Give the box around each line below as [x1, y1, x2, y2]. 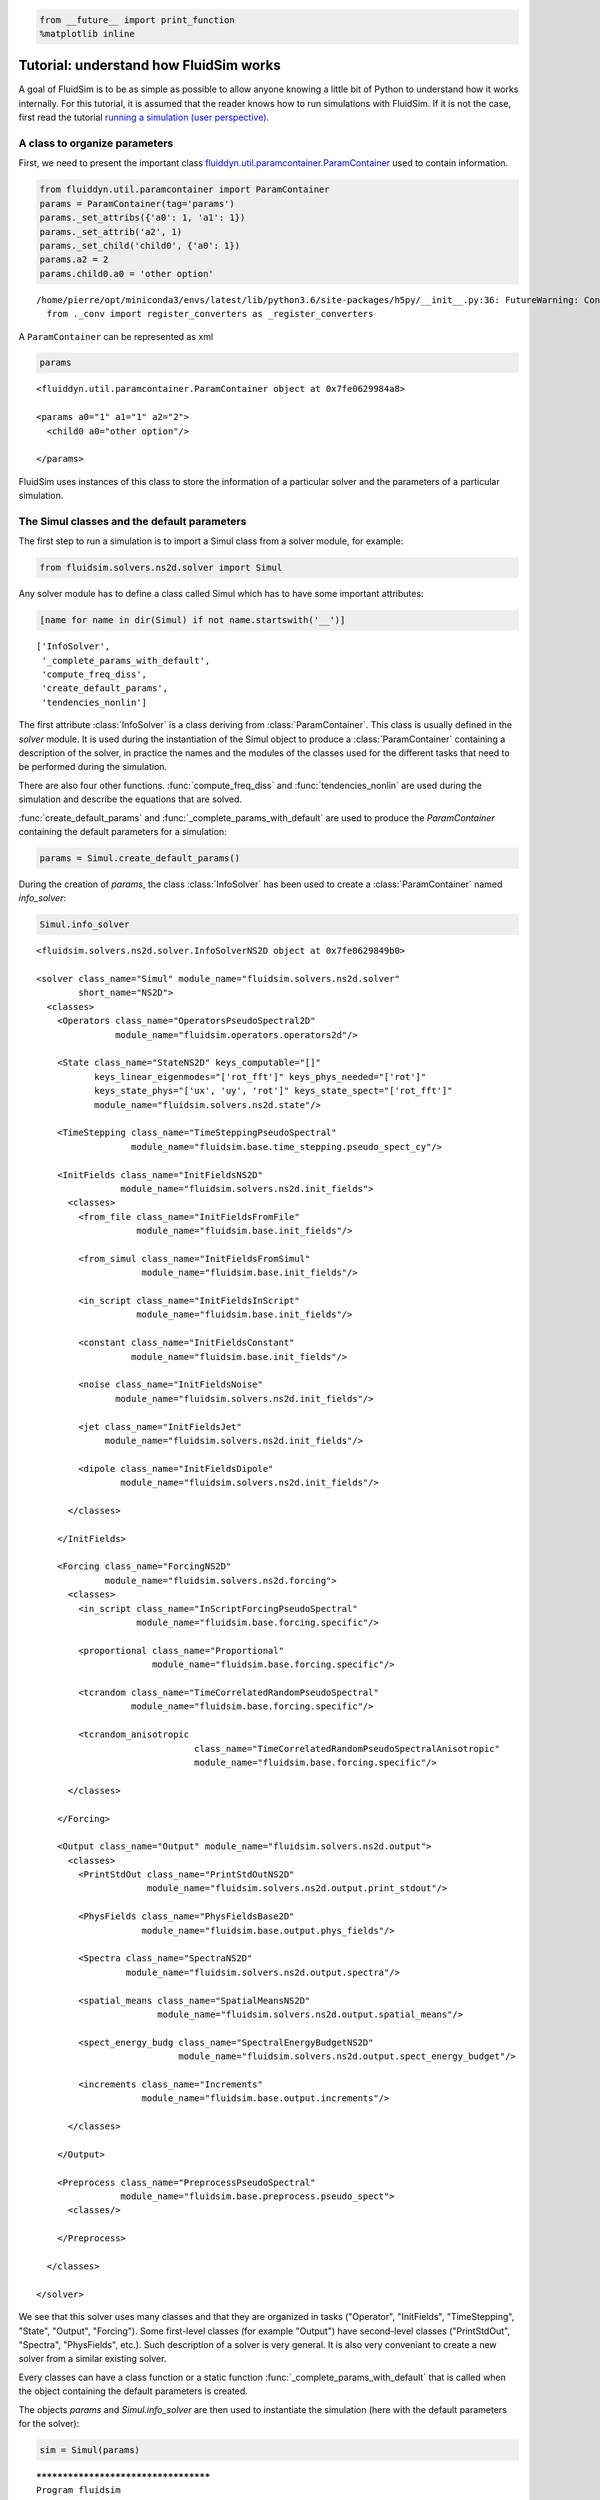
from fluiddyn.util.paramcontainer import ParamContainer [39, 184, 330, 195]
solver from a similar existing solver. [18, 2353, 167, 2365]
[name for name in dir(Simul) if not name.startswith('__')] [39, 615, 346, 626]
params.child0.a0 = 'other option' [39, 268, 214, 279]
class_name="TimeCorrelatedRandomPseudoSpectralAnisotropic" [193, 1743, 500, 1754]
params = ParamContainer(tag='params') [39, 198, 235, 209]
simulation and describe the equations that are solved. [18, 793, 243, 805]
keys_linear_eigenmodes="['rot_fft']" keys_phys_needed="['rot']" [93, 1071, 427, 1082]
